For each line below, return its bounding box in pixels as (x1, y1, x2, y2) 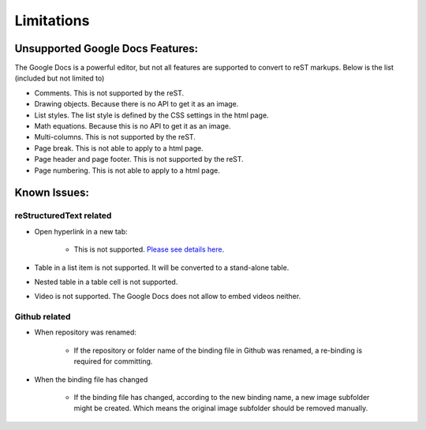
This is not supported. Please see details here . (73, 245, 225, 254)
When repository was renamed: (34, 327, 137, 337)
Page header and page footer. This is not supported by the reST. (34, 155, 244, 164)
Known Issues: (14, 186, 90, 200)
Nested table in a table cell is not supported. (34, 277, 178, 286)
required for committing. (73, 357, 153, 366)
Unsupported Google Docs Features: (14, 42, 199, 55)
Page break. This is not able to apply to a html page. (34, 143, 204, 153)
